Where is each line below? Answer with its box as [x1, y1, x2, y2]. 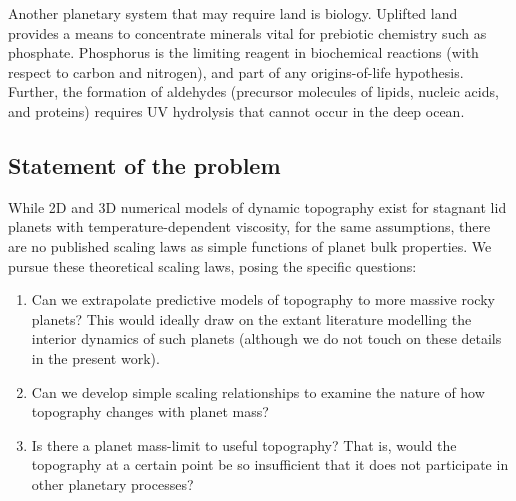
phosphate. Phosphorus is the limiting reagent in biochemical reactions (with [8, 42, 479, 63]
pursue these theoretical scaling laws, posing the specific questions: [8, 255, 417, 276]
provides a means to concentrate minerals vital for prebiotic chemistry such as [8, 22, 487, 43]
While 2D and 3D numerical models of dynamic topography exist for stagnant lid [8, 196, 507, 217]
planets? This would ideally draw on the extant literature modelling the [31, 308, 472, 329]
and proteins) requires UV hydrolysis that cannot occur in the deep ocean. [8, 100, 465, 121]
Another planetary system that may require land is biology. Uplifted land [8, 3, 458, 23]
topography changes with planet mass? [31, 401, 269, 422]
